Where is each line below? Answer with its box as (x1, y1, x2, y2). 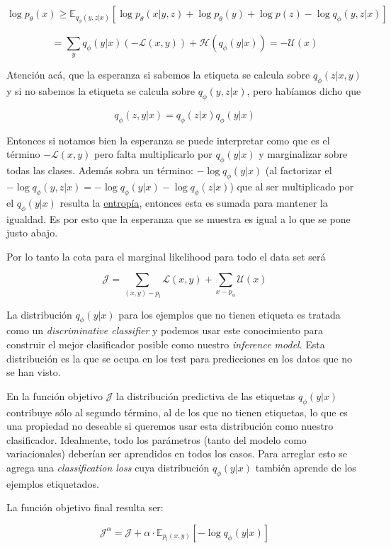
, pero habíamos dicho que (246, 84, 361, 98)
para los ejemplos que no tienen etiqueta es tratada (118, 307, 341, 321)
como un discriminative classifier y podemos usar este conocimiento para (6, 323, 324, 338)
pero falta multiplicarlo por (94, 147, 212, 161)
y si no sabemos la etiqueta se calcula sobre (6, 84, 195, 98)
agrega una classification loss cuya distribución (6, 459, 210, 474)
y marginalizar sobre (259, 147, 348, 161)
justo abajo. (6, 225, 58, 240)
